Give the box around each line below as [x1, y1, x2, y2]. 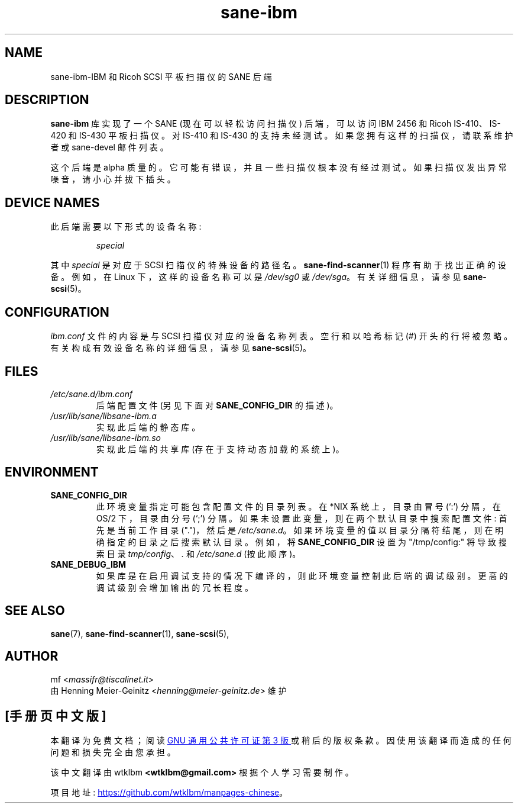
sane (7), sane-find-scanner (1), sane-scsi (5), [50, 628, 229, 639]
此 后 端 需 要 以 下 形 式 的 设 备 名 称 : [50, 221, 202, 232]
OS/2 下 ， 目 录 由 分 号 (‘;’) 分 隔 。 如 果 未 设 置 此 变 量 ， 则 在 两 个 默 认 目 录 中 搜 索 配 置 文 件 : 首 [96, 513, 507, 523]
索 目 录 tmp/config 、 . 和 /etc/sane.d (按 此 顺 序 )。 [96, 548, 301, 559]
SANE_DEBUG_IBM [50, 559, 127, 569]
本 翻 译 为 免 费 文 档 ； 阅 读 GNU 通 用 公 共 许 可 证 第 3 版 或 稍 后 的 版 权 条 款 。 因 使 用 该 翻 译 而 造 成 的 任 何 [50, 735, 511, 746]
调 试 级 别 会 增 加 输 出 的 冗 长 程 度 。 [96, 582, 253, 593]
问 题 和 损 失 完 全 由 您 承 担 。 [50, 747, 176, 758]
